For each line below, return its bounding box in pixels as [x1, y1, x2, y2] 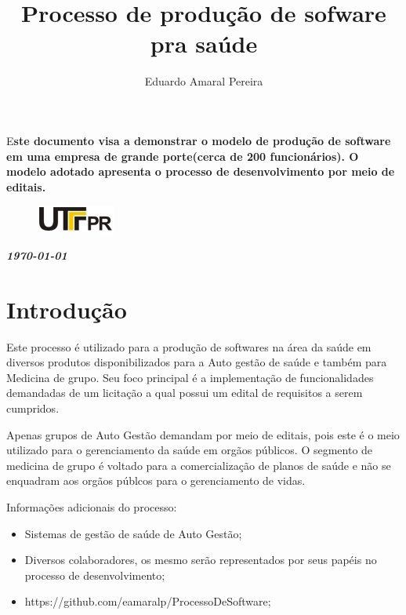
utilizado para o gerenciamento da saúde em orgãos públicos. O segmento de [6, 442, 373, 458]
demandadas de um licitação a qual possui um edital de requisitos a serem [6, 384, 363, 401]
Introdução [6, 293, 127, 325]
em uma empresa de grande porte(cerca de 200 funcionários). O [6, 147, 359, 164]
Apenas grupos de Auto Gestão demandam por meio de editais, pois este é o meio [6, 426, 400, 442]
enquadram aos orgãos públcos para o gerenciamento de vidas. [6, 472, 306, 489]
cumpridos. [6, 399, 60, 416]
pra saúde [150, 27, 258, 60]
